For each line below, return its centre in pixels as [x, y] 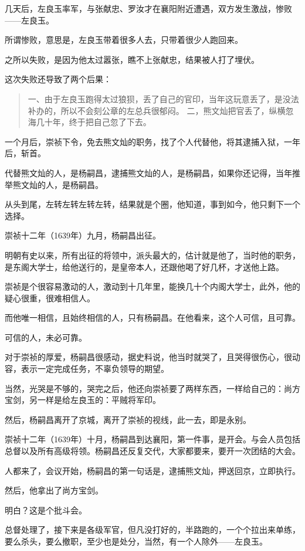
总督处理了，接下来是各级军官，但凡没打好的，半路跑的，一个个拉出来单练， [152, 530]
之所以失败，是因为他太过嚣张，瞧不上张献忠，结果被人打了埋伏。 [132, 59]
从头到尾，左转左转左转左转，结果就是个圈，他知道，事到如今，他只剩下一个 [152, 204]
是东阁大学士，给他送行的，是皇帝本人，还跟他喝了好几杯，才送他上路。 [144, 266]
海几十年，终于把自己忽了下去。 [89, 122]
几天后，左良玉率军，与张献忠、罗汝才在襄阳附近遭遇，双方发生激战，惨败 [148, 8]
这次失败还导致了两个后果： [58, 79]
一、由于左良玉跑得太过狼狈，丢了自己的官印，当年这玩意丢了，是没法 [163, 98]
